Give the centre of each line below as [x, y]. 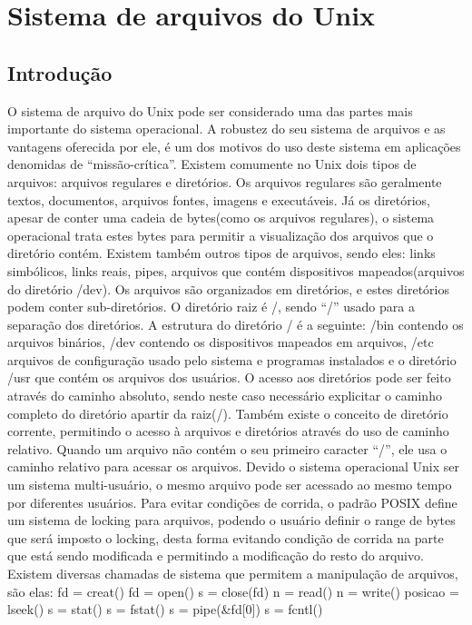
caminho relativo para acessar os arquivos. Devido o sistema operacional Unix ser [233, 466]
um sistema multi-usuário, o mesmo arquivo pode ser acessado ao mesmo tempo [230, 485]
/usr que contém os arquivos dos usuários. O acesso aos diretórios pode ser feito [229, 377]
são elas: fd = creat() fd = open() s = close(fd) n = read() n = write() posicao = [233, 591]
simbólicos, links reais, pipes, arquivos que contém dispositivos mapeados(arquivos [236, 270]
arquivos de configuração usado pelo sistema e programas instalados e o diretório [232, 359]
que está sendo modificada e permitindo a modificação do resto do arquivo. [216, 556]
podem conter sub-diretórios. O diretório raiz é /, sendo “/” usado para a [211, 307]
